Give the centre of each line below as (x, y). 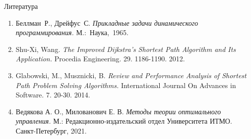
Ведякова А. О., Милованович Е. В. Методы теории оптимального (118, 111)
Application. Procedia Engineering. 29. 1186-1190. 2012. (100, 59)
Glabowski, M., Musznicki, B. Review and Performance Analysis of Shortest (131, 75)
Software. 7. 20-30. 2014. (53, 95)
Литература (21, 6)
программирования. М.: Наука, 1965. (72, 32)
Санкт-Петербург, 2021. (51, 130)
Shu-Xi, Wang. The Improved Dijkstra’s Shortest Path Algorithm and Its (126, 49)
